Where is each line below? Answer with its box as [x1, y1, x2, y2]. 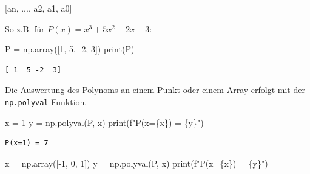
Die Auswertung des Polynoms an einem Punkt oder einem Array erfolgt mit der [5, 83, 305, 96]
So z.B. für [5, 22, 45, 35]
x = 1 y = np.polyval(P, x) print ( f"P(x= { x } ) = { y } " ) [5, 116, 204, 128]
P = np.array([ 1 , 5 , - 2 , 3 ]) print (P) [5, 43, 135, 55]
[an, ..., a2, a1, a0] [5, 2, 72, 14]
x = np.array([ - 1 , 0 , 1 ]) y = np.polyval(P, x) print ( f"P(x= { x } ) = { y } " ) [5, 156, 268, 169]
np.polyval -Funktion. [5, 95, 87, 108]
